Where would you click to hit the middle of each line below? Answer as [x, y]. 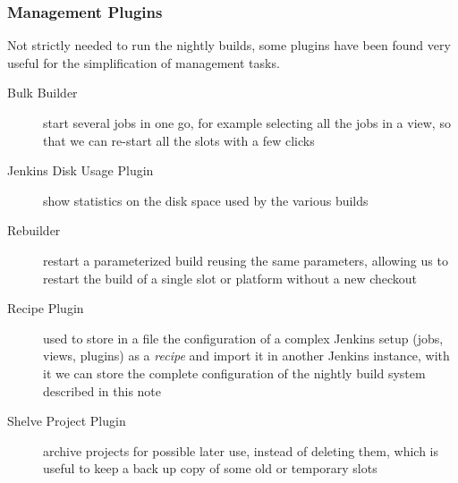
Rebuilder [34, 230]
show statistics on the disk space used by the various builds [206, 200]
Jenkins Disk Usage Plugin [81, 170]
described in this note [102, 390]
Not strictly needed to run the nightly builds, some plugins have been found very [229, 45]
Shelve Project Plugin [67, 421]
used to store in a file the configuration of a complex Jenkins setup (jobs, [243, 338]
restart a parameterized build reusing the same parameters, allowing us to [246, 260]
